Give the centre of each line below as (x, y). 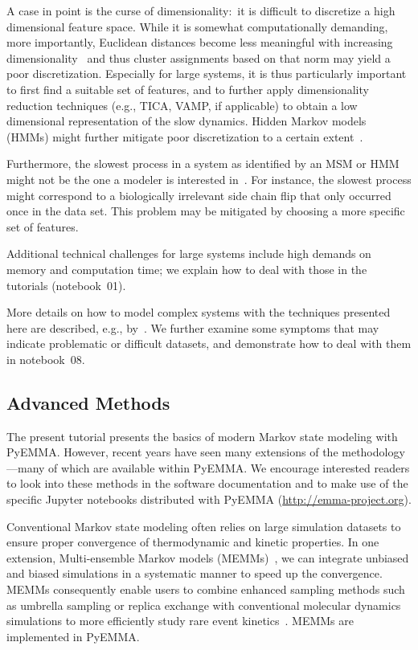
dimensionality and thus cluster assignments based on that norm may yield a (199, 57)
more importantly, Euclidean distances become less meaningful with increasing (200, 42)
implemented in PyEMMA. (73, 636)
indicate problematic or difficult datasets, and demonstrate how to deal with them (209, 343)
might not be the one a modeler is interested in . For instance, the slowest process (209, 179)
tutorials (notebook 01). (66, 285)
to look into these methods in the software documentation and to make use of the (207, 483)
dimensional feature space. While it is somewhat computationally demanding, (197, 26)
